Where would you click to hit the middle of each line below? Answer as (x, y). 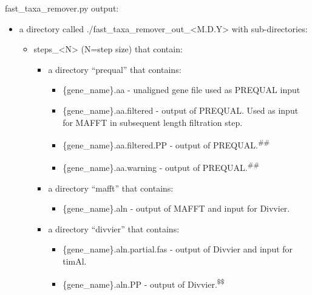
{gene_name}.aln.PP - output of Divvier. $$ (144, 283)
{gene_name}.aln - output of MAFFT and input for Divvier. (176, 208)
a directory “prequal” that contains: (115, 69)
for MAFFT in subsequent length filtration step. (153, 122)
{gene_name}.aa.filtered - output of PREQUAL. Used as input (181, 110)
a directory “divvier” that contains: (114, 228)
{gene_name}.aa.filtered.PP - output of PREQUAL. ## (166, 144)
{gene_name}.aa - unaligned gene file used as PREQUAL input (181, 90)
